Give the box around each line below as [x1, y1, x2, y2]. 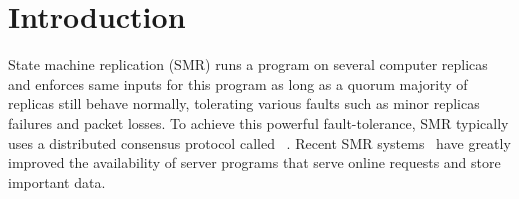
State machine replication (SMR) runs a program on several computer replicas [8, 54, 488, 75]
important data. [8, 171, 106, 192]
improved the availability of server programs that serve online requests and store [8, 152, 501, 173]
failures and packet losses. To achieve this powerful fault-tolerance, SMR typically [8, 112, 509, 133]
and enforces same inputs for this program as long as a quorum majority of [8, 73, 468, 94]
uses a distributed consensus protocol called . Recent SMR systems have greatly [8, 132, 511, 153]
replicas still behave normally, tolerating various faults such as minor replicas [8, 93, 480, 114]
